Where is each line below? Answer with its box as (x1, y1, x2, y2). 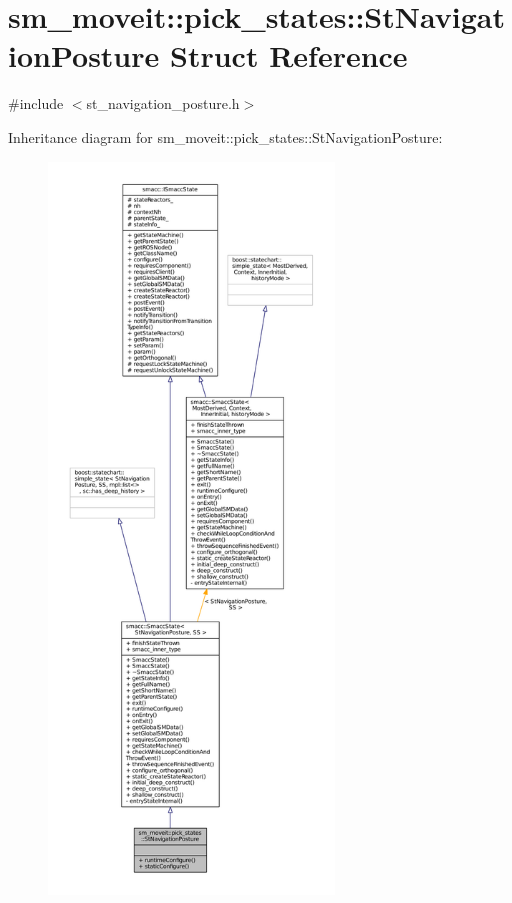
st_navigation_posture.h (86, 93, 240, 114)
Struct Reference (170, 35, 408, 76)
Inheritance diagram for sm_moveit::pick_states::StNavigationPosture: (8, 126, 443, 147)
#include (8, 93, 64, 114)
